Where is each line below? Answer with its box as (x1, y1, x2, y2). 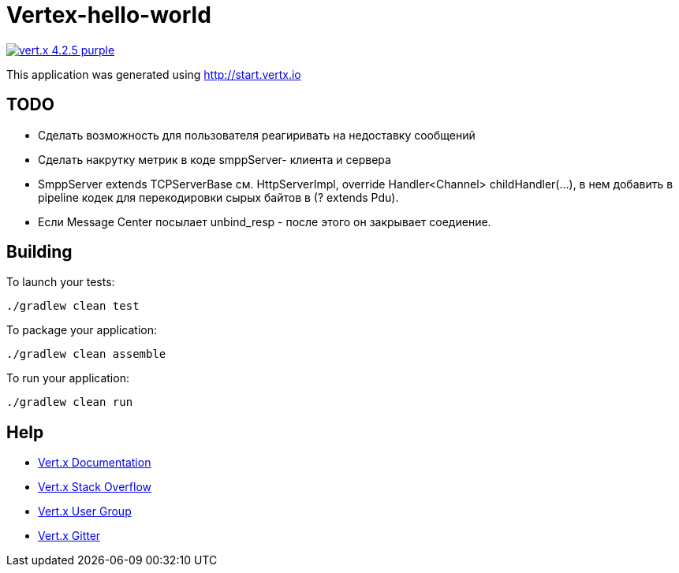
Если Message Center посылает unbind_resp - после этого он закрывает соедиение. (38, 214, 491, 229)
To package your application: (6, 323, 158, 337)
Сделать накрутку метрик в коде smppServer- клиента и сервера (38, 152, 391, 166)
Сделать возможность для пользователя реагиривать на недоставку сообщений (38, 128, 476, 142)
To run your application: (6, 371, 129, 385)
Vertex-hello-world (6, 2, 211, 28)
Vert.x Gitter (38, 529, 101, 543)
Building (6, 242, 73, 262)
